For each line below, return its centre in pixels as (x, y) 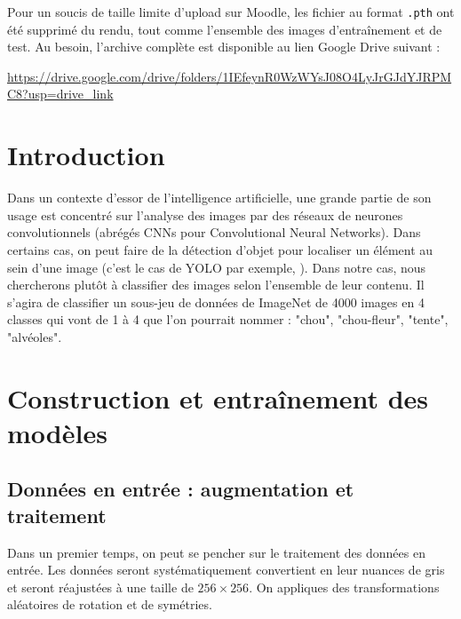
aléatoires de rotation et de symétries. (110, 604)
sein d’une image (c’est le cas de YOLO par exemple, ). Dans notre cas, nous (217, 267)
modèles (57, 432)
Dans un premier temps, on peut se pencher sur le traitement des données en (216, 552)
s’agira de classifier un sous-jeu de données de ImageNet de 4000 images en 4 (216, 302)
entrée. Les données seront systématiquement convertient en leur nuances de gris (226, 570)
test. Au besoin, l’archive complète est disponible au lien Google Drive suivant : (224, 47)
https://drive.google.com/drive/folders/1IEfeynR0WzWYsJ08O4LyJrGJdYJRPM (230, 76)
